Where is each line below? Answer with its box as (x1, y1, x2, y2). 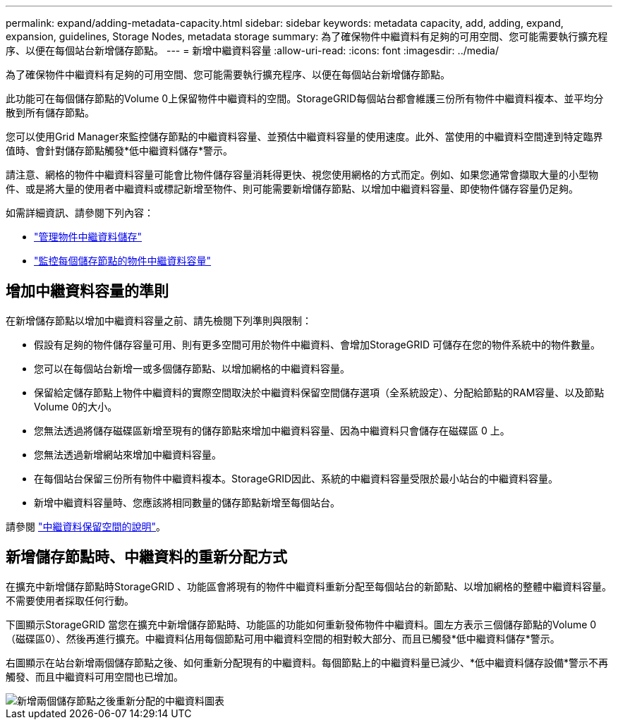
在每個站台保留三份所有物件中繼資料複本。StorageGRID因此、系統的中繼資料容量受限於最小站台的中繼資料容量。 (34, 472, 559, 485)
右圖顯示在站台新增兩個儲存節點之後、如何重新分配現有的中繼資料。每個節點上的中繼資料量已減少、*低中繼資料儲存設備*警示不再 (6, 656, 609, 669)
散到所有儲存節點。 (6, 106, 95, 118)
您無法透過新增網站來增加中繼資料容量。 (34, 448, 222, 461)
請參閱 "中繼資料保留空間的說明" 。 (6, 520, 166, 532)
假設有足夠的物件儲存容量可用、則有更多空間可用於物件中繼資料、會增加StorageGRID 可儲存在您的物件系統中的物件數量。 (34, 338, 600, 351)
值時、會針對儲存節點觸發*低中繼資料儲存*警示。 (6, 145, 234, 157)
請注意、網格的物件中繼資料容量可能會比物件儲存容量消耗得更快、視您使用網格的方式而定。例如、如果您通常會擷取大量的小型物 (6, 169, 598, 181)
